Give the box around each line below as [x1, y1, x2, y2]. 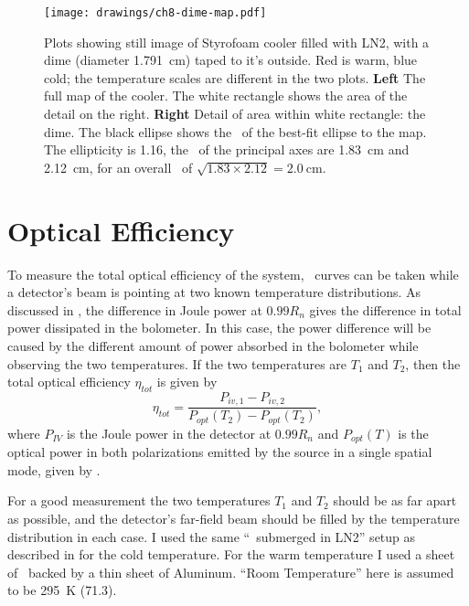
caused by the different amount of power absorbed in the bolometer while [7, 335, 419, 355]
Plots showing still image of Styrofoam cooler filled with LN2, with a [44, 32, 430, 51]
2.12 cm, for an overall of [44, 157, 193, 176]
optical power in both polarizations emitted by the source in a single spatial [7, 442, 432, 462]
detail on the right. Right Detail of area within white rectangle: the [44, 104, 426, 123]
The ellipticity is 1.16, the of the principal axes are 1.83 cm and [44, 140, 410, 159]
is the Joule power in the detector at [66, 423, 272, 442]
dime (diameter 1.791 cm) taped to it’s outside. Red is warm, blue [44, 50, 418, 69]
